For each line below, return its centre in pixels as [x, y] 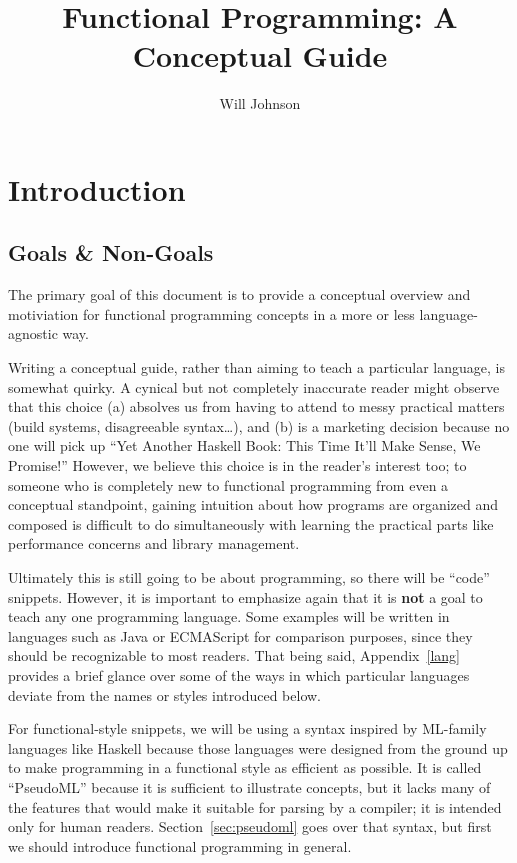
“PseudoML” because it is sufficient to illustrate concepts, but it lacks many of [249, 786]
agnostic [33, 333]
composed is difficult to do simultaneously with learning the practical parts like [251, 523]
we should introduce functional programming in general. [180, 845]
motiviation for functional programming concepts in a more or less [211, 313]
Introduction [97, 188]
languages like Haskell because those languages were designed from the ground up [258, 747]
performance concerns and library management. [154, 543]
